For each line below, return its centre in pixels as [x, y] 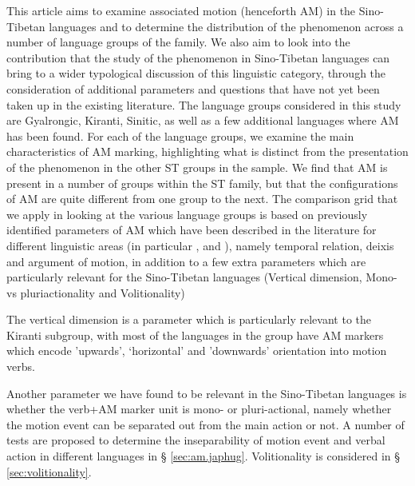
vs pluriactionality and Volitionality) [96, 292]
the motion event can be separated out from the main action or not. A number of [206, 424]
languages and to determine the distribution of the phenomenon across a [226, 26]
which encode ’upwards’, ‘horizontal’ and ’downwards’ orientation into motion [197, 351]
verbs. [21, 366]
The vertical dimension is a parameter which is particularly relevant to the [189, 319]
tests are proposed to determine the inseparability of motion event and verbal [196, 440]
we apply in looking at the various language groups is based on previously [187, 214]
